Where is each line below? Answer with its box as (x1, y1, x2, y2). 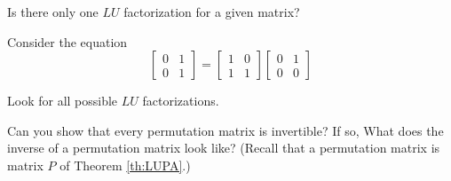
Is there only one (7, 3, 99, 20)
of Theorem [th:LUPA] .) (59, 155, 191, 174)
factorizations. (142, 91, 219, 110)
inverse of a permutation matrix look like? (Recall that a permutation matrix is (7, 138, 440, 157)
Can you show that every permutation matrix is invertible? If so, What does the (7, 121, 444, 139)
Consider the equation (7, 32, 128, 51)
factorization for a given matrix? (123, 3, 300, 20)
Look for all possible (7, 91, 118, 110)
